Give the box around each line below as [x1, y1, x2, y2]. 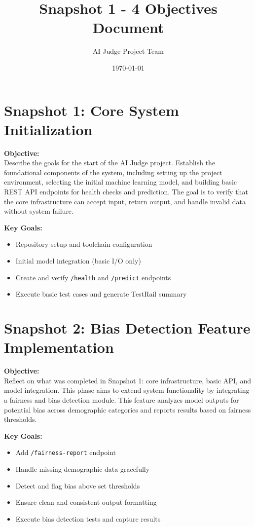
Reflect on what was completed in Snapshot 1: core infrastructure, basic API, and [4, 375, 251, 385]
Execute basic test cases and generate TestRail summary [15, 289, 187, 299]
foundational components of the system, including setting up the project [4, 167, 222, 177]
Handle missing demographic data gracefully [15, 463, 150, 474]
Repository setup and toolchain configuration [15, 239, 152, 249]
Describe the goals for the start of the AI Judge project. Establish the [4, 157, 216, 168]
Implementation [4, 337, 114, 357]
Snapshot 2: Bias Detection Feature [4, 318, 251, 338]
